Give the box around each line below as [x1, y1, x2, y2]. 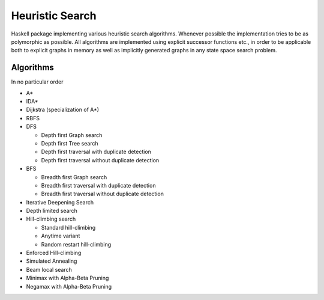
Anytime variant [41, 232, 80, 240]
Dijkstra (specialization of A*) [26, 106, 99, 114]
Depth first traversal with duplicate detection [41, 148, 151, 156]
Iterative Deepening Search [26, 198, 94, 206]
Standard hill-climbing [41, 224, 96, 231]
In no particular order [11, 78, 64, 85]
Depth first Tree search [41, 139, 98, 147]
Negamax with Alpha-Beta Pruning [26, 283, 112, 290]
